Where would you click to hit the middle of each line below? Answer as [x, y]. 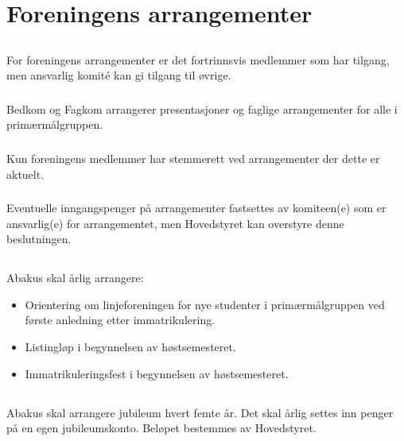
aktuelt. [25, 174]
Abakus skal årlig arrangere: [75, 278]
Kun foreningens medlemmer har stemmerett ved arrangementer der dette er [193, 158]
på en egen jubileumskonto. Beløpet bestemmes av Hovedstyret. [161, 428]
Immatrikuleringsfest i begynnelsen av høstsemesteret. [157, 373]
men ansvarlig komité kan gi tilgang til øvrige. [119, 75]
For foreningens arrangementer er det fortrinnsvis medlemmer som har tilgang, [198, 59]
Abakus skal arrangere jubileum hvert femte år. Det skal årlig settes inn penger [200, 412]
